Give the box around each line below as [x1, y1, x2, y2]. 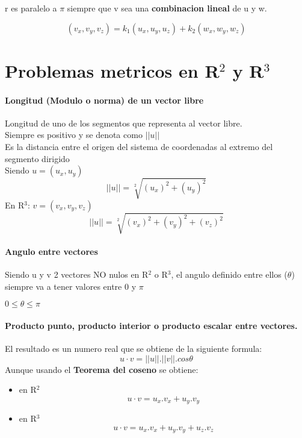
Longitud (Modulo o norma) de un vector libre [5, 93, 204, 106]
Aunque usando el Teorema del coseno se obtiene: [5, 363, 199, 375]
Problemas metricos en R [5, 58, 220, 83]
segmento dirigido [5, 152, 70, 164]
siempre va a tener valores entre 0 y [5, 280, 137, 292]
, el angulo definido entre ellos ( [171, 268, 288, 281]
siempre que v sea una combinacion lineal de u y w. [67, 2, 267, 14]
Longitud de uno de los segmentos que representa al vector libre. [5, 116, 242, 129]
